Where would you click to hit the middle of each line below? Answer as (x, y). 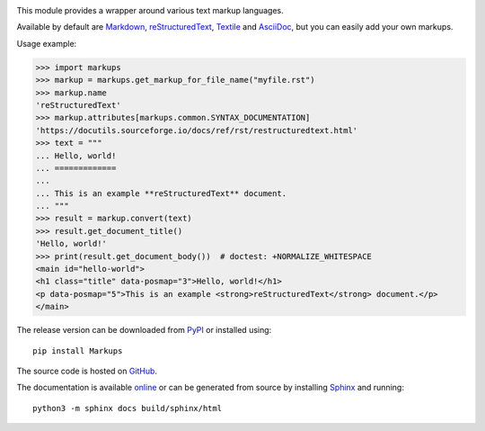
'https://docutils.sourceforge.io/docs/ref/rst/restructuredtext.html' (197, 130)
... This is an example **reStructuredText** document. (161, 193)
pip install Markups (78, 350)
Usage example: (47, 43)
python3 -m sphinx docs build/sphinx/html (128, 408)
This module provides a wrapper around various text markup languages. (150, 10)
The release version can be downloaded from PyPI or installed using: (144, 330)
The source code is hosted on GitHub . (87, 371)
